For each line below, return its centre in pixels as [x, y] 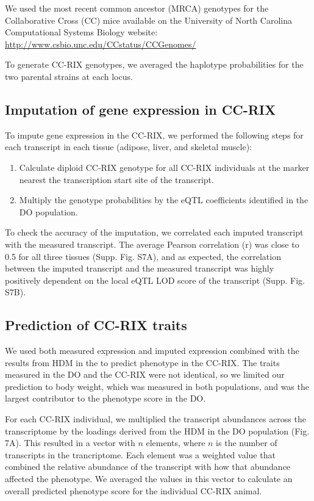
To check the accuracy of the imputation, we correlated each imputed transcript [154, 232]
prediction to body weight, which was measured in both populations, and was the [157, 386]
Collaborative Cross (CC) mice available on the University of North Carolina [148, 20]
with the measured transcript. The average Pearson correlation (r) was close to [152, 244]
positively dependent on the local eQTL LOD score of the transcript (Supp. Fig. [155, 280]
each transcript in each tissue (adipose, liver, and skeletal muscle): [128, 147]
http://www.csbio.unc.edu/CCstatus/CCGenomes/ [101, 44]
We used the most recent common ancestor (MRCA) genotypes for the [137, 8]
